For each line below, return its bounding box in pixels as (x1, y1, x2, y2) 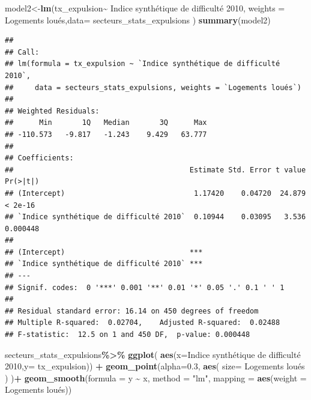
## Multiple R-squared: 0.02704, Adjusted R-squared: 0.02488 (5, 318, 280, 327)
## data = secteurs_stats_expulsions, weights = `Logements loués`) (5, 83, 301, 92)
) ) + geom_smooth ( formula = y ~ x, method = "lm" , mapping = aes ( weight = (5, 371, 307, 384)
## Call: (5, 47, 40, 56)
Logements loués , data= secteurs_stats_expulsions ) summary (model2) (5, 13, 271, 26)
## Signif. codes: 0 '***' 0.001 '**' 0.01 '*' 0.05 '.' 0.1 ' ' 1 (5, 283, 285, 292)
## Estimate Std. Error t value (5, 165, 306, 174)
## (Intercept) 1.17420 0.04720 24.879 (5, 189, 306, 198)
